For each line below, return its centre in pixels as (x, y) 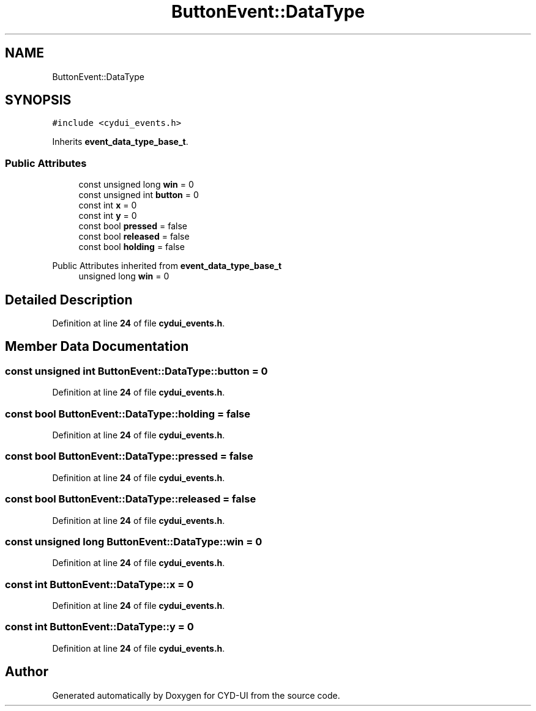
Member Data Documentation (97, 347)
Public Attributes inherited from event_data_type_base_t (167, 266)
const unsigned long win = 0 (136, 185)
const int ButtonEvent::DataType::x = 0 (99, 584)
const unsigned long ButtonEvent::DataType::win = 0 (134, 541)
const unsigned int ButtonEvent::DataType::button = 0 (136, 371)
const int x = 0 (108, 205)
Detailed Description (69, 300)
